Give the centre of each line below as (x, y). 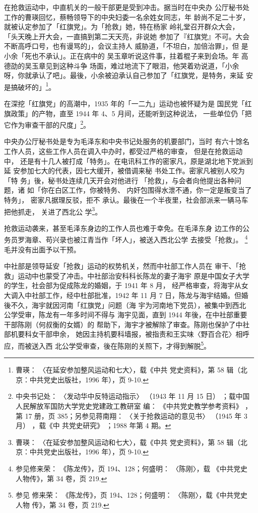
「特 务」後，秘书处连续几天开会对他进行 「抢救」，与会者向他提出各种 (119, 180)
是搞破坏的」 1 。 (30, 86)
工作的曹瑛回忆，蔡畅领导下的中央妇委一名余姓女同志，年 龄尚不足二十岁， (127, 17)
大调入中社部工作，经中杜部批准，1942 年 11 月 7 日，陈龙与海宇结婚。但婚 (126, 295)
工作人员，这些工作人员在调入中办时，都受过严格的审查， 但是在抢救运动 (123, 151)
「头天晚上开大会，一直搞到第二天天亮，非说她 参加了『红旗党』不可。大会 (127, 36)
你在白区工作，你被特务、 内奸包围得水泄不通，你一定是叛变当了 (146, 190)
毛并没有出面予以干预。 (42, 249)
